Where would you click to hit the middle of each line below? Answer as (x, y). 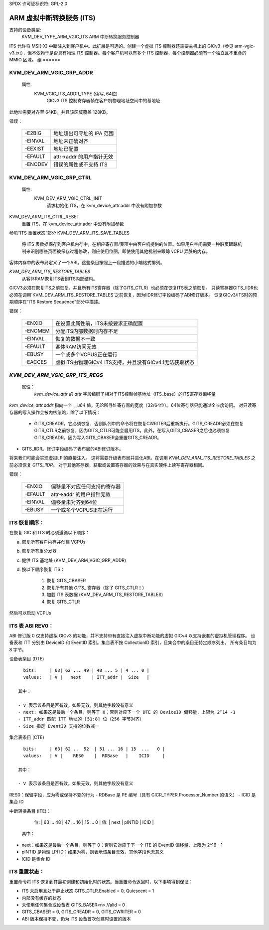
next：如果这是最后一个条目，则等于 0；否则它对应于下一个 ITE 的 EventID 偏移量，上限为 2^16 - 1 (122, 845)
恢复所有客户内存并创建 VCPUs (54, 542)
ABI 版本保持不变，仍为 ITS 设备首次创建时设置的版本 (76, 919)
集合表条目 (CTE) (27, 737)
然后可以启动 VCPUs (30, 613)
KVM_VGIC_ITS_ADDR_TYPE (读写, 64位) (76, 93)
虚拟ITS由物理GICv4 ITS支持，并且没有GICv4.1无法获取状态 (125, 362)
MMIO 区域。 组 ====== (35, 60)
